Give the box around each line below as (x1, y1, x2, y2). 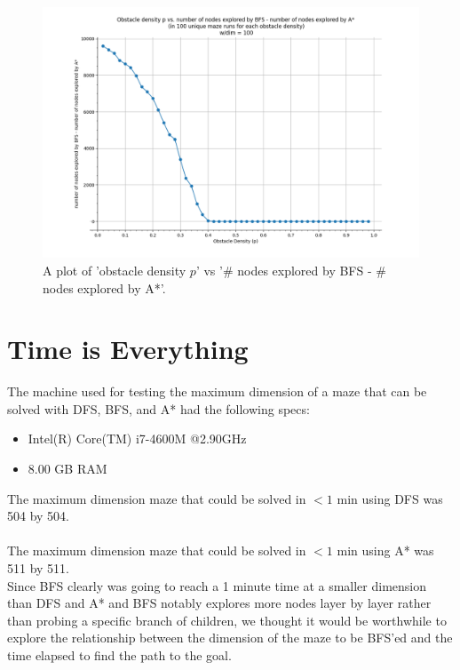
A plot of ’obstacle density (43, 260, 186, 279)
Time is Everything (7, 331, 249, 367)
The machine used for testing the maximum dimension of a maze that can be (7, 382, 427, 401)
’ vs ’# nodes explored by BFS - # (195, 260, 386, 279)
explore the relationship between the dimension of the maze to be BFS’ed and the (7, 628, 453, 647)
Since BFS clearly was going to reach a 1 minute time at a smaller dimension (7, 576, 427, 594)
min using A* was (337, 541, 434, 560)
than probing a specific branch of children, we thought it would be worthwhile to (7, 610, 447, 629)
